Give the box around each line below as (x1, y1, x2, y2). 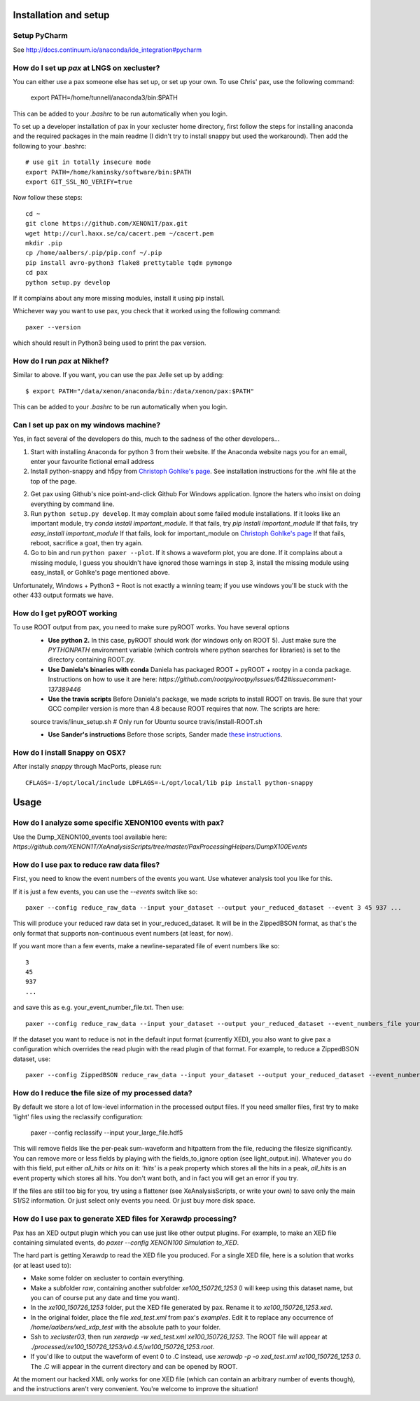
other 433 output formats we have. (13, 591, 114, 599)
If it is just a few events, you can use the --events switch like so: (13, 887, 198, 896)
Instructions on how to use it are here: (48, 675, 157, 683)
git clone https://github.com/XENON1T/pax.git (25, 219, 188, 228)
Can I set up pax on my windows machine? (13, 420, 161, 430)
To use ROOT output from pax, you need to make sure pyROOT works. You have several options (13, 623, 290, 631)
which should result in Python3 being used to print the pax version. (13, 339, 206, 347)
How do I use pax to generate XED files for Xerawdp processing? (13, 1214, 237, 1224)
